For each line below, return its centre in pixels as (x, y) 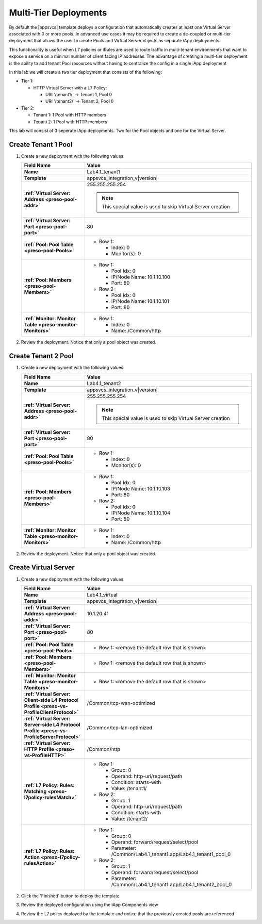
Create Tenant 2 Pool (41, 356)
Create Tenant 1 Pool (41, 144)
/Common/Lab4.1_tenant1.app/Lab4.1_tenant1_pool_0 (171, 854)
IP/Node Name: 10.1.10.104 (141, 513)
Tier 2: (28, 108)
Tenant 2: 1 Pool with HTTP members (70, 122)
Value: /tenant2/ (129, 819)
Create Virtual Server (42, 568)
